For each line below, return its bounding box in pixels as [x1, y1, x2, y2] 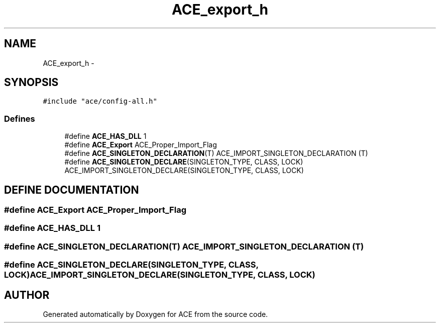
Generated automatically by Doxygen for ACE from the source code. [43, 310, 268, 318]
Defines [4, 113, 35, 124]
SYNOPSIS [4, 76, 59, 89]
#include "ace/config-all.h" [43, 97, 157, 106]
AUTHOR [4, 288, 50, 301]
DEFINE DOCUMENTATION [4, 183, 139, 196]
